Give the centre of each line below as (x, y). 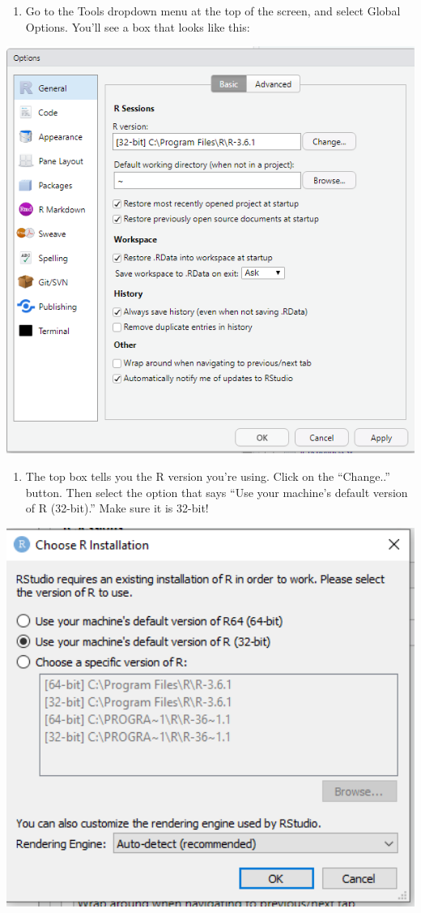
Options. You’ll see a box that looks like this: (138, 26)
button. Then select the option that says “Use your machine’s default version (217, 492)
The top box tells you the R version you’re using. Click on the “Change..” (208, 476)
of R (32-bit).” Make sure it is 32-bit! (117, 508)
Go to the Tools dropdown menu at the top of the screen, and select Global (213, 11)
